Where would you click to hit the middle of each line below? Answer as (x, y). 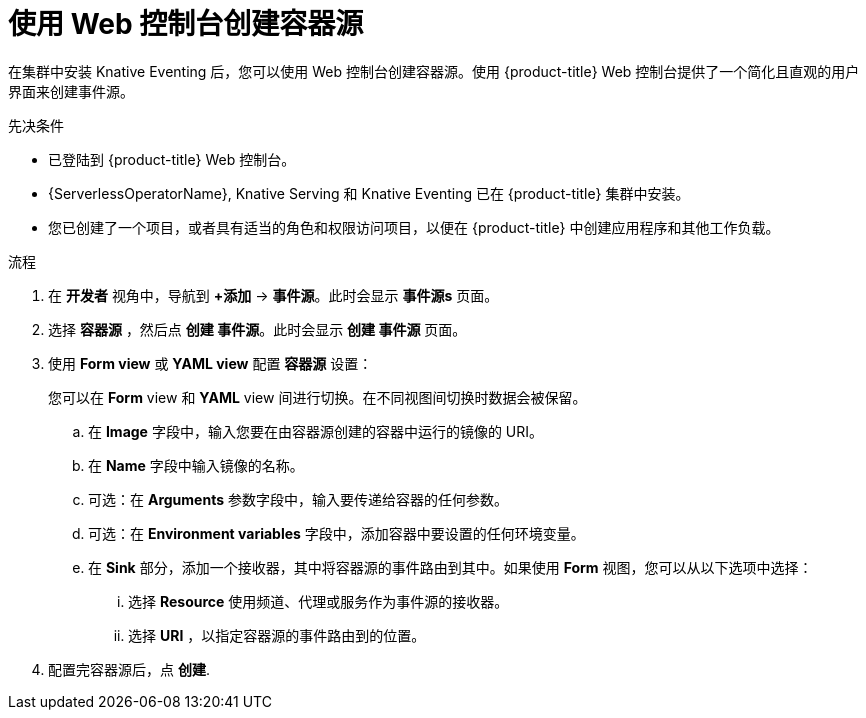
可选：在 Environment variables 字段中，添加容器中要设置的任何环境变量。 (336, 533)
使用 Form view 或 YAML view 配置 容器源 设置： (210, 363)
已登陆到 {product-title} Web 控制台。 (172, 159)
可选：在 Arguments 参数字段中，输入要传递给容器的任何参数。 (298, 499)
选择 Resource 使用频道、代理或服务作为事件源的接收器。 (318, 601)
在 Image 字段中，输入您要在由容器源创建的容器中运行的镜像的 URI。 (316, 431)
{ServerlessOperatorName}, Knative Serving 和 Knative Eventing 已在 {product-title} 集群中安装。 (369, 193)
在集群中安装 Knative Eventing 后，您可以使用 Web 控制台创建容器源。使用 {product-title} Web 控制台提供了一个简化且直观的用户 (434, 71)
